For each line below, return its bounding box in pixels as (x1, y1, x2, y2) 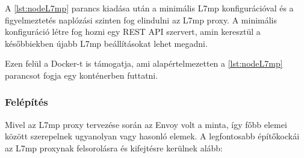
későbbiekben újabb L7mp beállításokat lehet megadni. (5, 37, 208, 49)
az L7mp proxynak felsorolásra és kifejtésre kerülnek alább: (5, 141, 223, 154)
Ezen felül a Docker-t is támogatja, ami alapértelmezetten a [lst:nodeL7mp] (5, 57, 283, 70)
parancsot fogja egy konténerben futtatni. (5, 68, 158, 81)
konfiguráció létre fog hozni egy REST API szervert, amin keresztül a (5, 25, 261, 38)
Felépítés (5, 94, 48, 109)
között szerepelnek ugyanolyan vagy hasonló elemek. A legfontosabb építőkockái (5, 130, 300, 142)
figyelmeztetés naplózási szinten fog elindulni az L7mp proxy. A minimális (5, 13, 278, 26)
